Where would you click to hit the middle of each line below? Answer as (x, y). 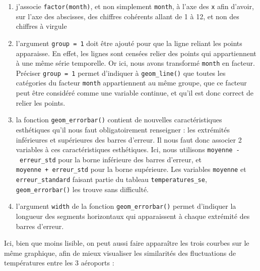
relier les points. (41, 102)
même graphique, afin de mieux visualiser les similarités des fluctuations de (120, 253)
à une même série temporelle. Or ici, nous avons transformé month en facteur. (135, 63)
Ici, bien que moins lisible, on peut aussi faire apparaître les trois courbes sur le (127, 243)
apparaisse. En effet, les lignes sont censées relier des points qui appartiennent (136, 53)
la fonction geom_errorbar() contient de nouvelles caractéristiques (119, 120)
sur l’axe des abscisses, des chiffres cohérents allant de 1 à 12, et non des (127, 16)
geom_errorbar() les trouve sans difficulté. (82, 189)
